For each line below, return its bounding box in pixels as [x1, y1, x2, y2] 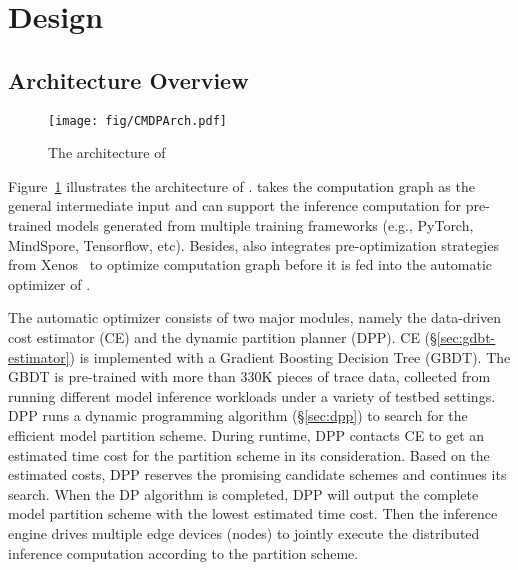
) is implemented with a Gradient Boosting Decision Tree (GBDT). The [69, 346, 511, 367]
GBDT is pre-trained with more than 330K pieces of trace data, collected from [8, 366, 491, 387]
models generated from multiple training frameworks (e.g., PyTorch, [56, 215, 474, 236]
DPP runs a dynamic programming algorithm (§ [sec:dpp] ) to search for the [8, 405, 468, 426]
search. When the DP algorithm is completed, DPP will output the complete [8, 483, 479, 504]
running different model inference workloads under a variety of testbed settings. [8, 385, 496, 406]
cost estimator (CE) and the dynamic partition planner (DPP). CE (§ [8, 326, 437, 347]
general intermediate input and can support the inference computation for [8, 195, 461, 216]
